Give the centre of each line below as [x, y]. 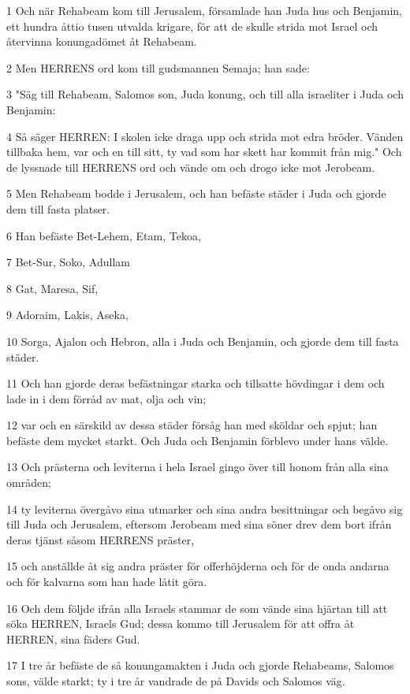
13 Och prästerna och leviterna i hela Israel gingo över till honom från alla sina [198, 467]
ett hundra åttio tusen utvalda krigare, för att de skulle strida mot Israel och [192, 26]
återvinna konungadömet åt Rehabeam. [102, 41]
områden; [29, 482]
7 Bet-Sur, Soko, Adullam [68, 262]
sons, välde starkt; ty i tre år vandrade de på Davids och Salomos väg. [176, 681]
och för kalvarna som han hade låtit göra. [107, 582]
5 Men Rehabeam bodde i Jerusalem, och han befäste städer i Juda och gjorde [196, 193]
